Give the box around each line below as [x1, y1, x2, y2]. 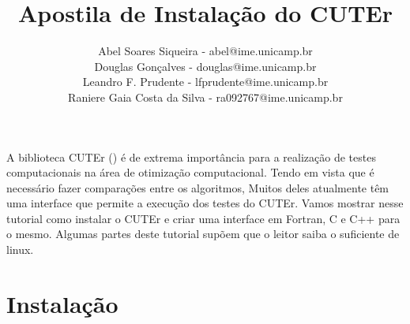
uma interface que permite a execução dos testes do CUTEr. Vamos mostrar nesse [6, 195, 404, 211]
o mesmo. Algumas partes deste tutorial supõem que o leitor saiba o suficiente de [6, 225, 400, 242]
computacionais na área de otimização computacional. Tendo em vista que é [6, 164, 374, 181]
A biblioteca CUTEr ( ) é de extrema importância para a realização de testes [6, 148, 376, 165]
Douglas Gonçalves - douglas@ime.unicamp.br [94, 58, 317, 74]
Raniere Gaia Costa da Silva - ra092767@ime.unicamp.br [68, 88, 343, 105]
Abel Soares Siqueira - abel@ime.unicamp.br [98, 43, 313, 59]
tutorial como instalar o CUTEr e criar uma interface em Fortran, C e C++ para [6, 210, 401, 226]
